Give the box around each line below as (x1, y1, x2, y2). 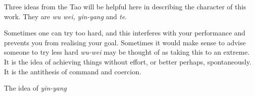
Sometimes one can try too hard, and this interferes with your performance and (4, 28, 246, 38)
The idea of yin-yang (4, 83, 67, 93)
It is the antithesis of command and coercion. (4, 66, 142, 76)
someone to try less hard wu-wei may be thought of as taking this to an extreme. (4, 47, 250, 57)
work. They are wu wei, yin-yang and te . (4, 11, 127, 21)
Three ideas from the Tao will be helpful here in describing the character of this (4, 1, 246, 11)
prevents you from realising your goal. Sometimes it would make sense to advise (4, 37, 246, 47)
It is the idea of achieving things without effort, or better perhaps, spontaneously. (4, 56, 252, 66)
